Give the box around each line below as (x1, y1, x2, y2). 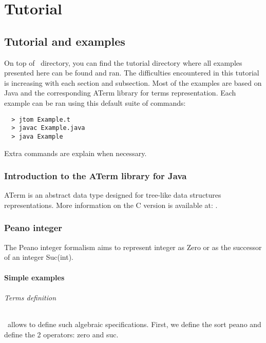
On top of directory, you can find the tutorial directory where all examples (4, 57, 242, 68)
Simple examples (4, 272, 65, 282)
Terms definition (4, 292, 56, 302)
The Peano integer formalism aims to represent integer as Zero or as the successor (4, 241, 262, 252)
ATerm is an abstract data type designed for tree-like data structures (4, 189, 221, 200)
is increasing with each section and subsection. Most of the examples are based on (4, 77, 262, 88)
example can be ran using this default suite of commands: (4, 97, 186, 108)
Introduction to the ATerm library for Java (4, 169, 187, 182)
